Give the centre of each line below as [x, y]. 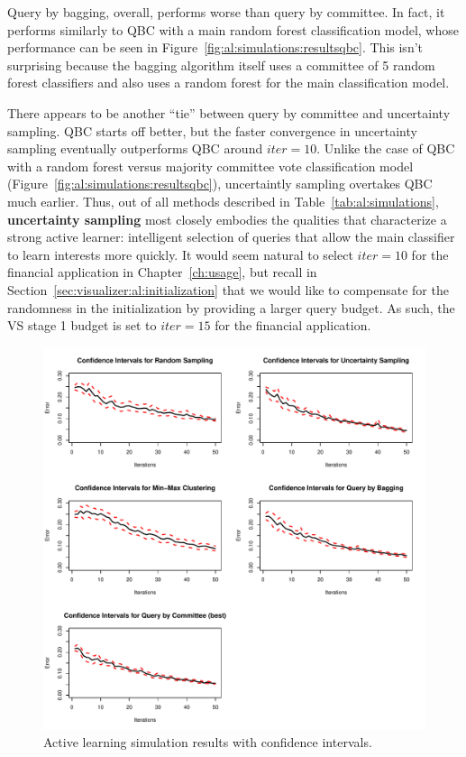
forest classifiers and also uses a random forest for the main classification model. [228, 83]
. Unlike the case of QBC [386, 148]
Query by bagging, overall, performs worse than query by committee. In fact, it [226, 12]
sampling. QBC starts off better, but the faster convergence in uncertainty [212, 130]
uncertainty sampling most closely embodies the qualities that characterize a [227, 219]
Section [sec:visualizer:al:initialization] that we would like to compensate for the [228, 289]
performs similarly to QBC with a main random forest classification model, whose [233, 29]
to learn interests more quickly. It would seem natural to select [180, 254]
